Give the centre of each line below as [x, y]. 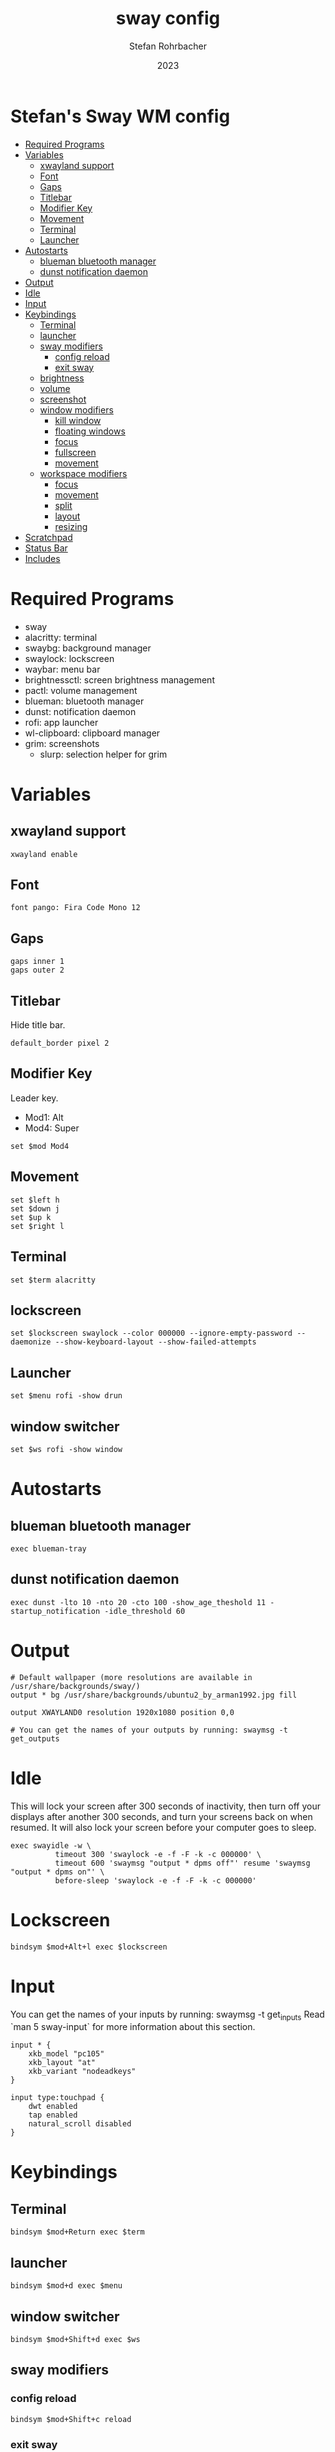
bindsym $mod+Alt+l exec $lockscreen [89, 1947]
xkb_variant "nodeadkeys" [82, 2072]
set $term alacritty [53, 1280]
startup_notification [55, 1611]
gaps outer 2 [37, 970]
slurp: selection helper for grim [103, 754]
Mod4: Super [52, 1128]
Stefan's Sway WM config [120, 116]
